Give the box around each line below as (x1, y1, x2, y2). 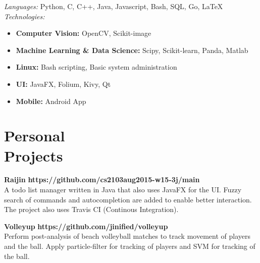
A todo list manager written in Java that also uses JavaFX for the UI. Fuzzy (4, 184, 242, 195)
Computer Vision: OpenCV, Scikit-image (16, 28, 151, 38)
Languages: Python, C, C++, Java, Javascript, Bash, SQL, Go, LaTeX (4, 1, 223, 11)
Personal (4, 125, 65, 146)
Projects (4, 145, 63, 166)
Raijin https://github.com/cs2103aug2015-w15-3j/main (4, 174, 200, 185)
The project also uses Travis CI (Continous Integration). (4, 204, 179, 215)
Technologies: (4, 11, 45, 21)
